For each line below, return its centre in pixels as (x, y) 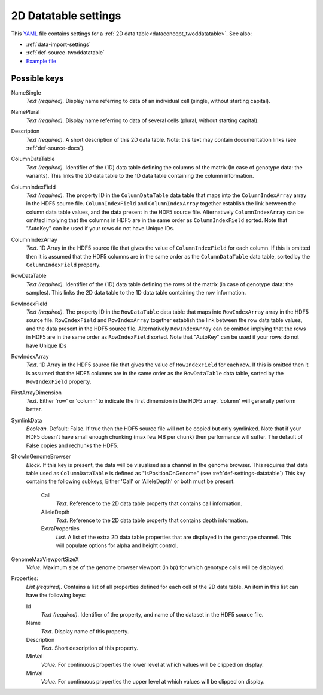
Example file (41, 61)
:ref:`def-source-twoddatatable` (65, 53)
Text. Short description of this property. (90, 648)
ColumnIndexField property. (63, 265)
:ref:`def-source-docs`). (55, 148)
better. (34, 409)
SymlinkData (27, 420)
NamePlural (25, 112)
